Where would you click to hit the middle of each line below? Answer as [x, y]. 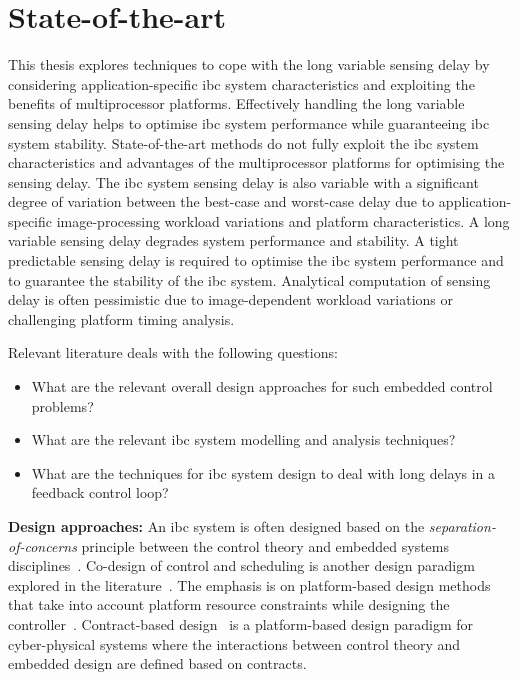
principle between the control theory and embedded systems [265, 545]
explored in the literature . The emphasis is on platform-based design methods [249, 584]
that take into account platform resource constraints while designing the [229, 604]
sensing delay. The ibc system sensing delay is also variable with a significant [243, 181]
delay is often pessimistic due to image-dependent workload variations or [230, 299]
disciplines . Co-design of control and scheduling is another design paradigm [241, 565]
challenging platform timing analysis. [121, 318]
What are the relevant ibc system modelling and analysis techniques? [243, 439]
